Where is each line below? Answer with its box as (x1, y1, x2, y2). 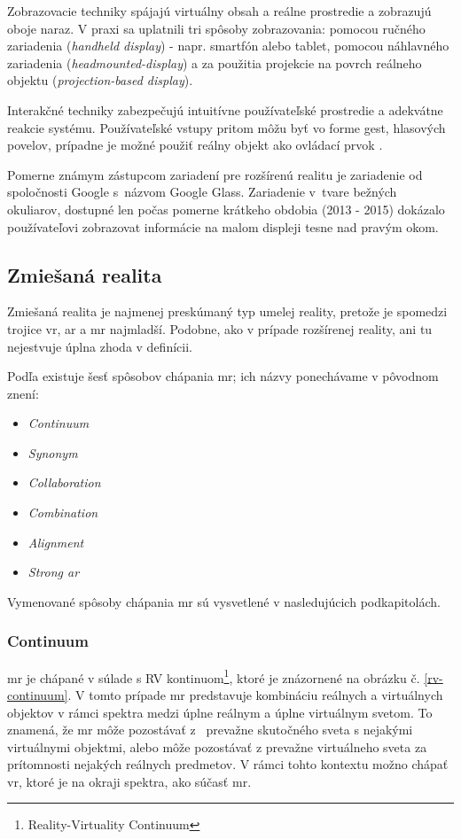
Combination (27, 503, 98, 522)
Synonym (27, 443, 78, 462)
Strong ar (27, 563, 80, 581)
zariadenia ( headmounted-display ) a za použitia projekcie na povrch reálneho (7, 53, 422, 72)
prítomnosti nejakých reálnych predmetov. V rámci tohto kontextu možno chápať (7, 755, 449, 773)
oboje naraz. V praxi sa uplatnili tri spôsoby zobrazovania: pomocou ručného (7, 19, 426, 37)
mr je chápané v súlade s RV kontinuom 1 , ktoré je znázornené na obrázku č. (7, 665, 420, 687)
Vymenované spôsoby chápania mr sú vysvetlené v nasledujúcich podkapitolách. (7, 592, 441, 610)
